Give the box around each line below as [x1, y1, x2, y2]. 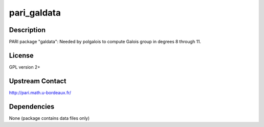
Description [9, 26, 46, 34]
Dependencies [9, 102, 55, 110]
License [9, 51, 34, 59]
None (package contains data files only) [9, 115, 90, 121]
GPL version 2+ [9, 64, 41, 70]
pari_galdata [9, 7, 61, 18]
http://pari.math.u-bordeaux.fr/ [9, 90, 71, 95]
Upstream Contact [9, 77, 66, 85]
